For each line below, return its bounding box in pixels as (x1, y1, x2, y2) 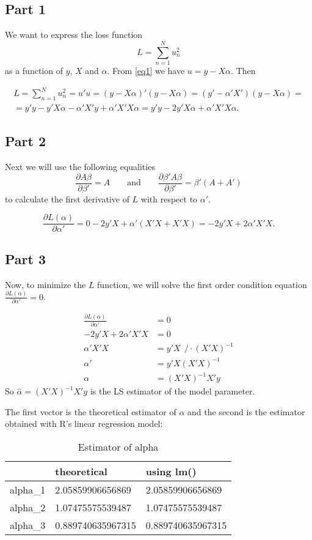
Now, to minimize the (5, 278, 86, 290)
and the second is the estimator (187, 405, 305, 418)
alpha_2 (10, 500, 46, 514)
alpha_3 (10, 518, 46, 532)
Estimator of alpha (78, 440, 159, 454)
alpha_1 (10, 483, 46, 497)
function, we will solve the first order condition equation (97, 278, 307, 290)
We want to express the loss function (5, 28, 143, 41)
